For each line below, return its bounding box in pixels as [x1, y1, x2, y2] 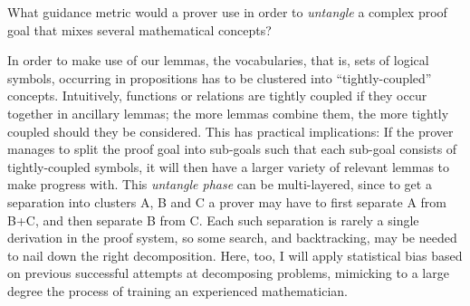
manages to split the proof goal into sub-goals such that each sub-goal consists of [7, 139, 457, 158]
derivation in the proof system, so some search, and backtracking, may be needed [7, 228, 457, 247]
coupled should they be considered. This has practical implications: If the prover [7, 121, 454, 140]
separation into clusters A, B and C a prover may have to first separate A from [7, 192, 446, 211]
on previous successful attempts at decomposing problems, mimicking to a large [7, 263, 449, 282]
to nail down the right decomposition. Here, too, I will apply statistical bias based [7, 245, 463, 264]
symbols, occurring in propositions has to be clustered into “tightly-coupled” [7, 68, 432, 87]
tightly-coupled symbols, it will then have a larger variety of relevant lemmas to [7, 157, 450, 176]
